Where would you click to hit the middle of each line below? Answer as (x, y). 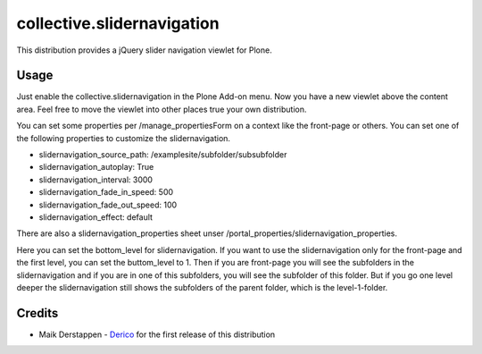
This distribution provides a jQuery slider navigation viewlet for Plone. (144, 50)
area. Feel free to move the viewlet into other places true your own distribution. (162, 109)
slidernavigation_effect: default (96, 217)
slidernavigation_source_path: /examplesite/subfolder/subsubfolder (163, 155)
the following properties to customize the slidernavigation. (124, 138)
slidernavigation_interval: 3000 (96, 180)
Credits (37, 313)
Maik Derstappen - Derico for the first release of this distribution (157, 334)
